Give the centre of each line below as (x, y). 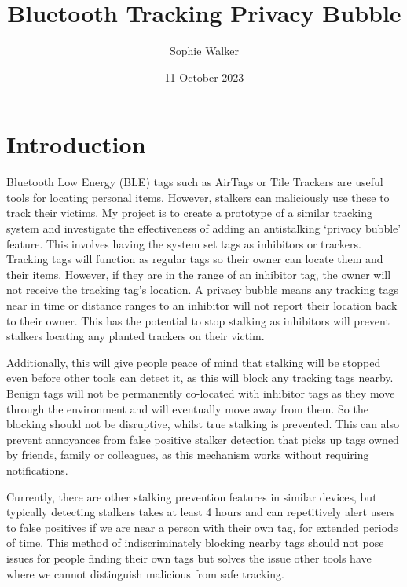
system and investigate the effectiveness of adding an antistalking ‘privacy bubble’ (204, 228)
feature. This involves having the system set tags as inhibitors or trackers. (184, 243)
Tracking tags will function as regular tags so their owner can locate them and (195, 259)
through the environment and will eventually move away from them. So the (187, 408)
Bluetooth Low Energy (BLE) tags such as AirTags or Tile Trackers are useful (195, 182)
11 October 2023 (204, 77)
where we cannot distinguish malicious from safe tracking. (145, 573)
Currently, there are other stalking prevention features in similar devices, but (192, 496)
